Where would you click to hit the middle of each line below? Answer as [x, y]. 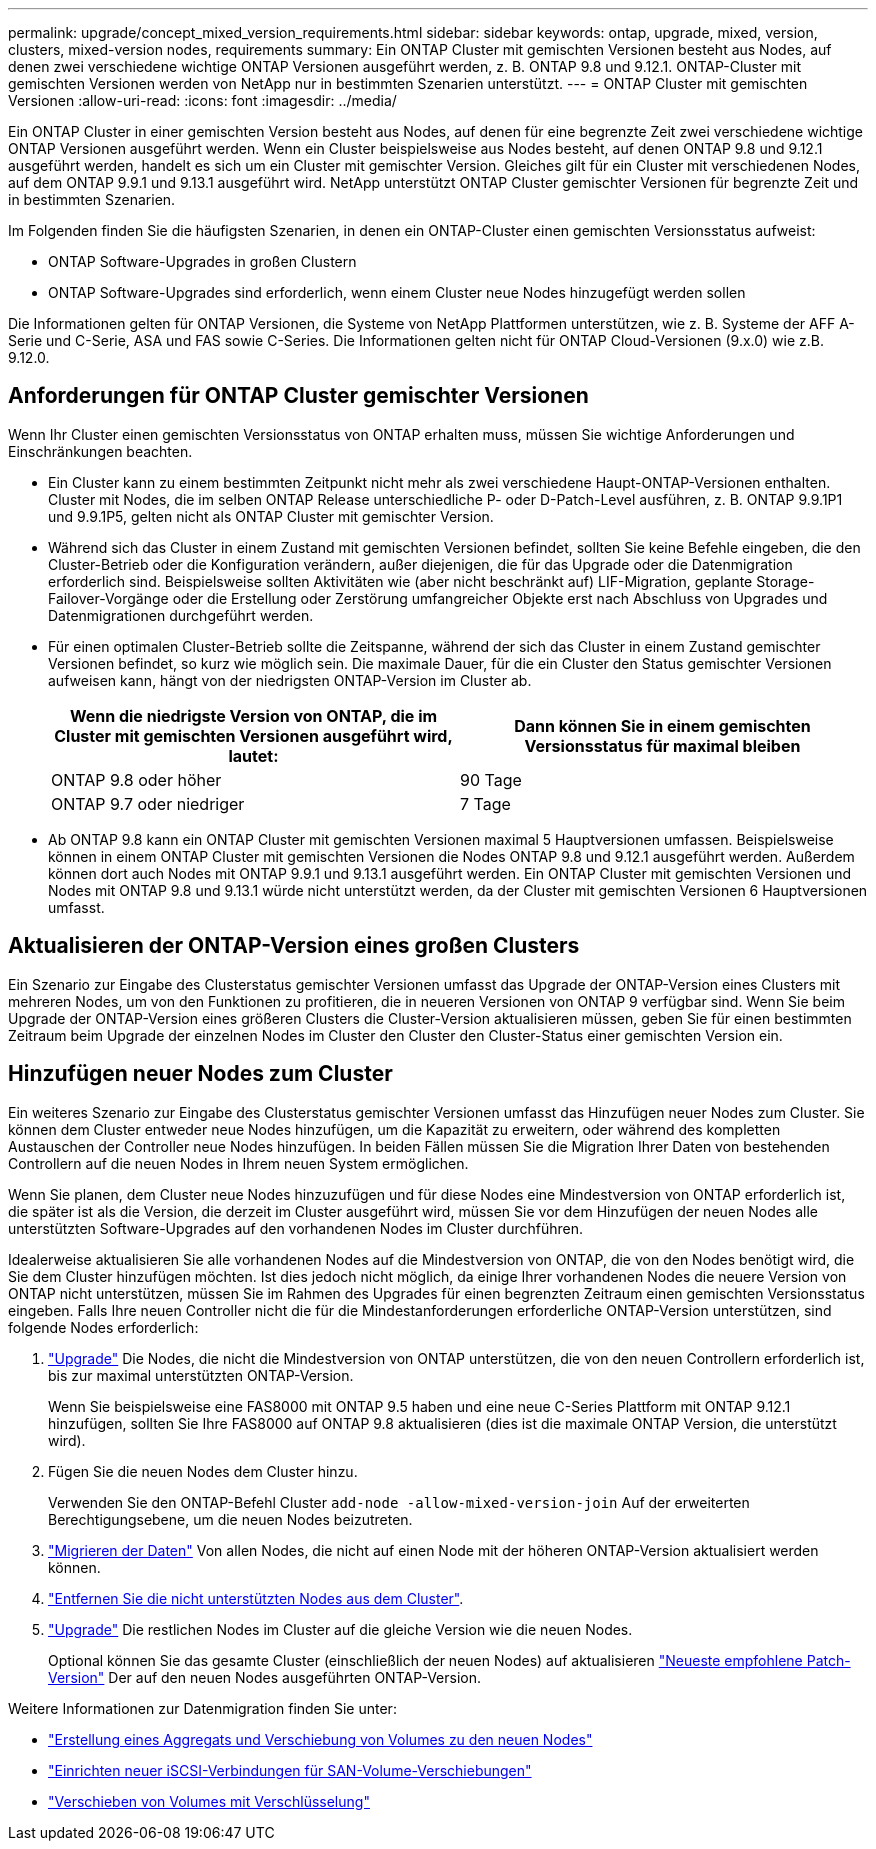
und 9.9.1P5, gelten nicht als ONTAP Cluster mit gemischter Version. [271, 516]
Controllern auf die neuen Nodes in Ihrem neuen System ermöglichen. [238, 1163]
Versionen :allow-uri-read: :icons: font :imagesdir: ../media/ [202, 100]
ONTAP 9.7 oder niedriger [148, 803]
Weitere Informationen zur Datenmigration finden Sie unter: [202, 1708]
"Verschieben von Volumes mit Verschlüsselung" [209, 1801]
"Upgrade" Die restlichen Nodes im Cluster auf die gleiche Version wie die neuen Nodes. [340, 1629]
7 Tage [485, 803]
